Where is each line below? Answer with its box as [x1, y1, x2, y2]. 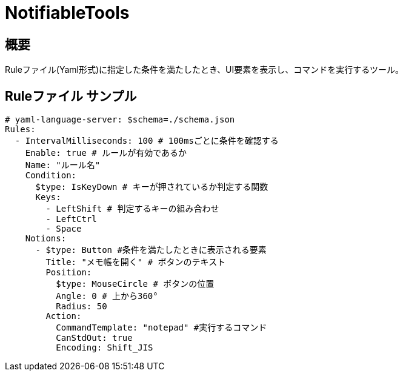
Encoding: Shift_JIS [56, 343, 153, 353]
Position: [45, 267, 92, 278]
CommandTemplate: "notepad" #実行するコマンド [56, 323, 267, 333]
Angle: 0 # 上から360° [56, 291, 158, 301]
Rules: [5, 124, 36, 135]
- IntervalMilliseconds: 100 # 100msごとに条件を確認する [15, 136, 279, 146]
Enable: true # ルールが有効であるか [25, 148, 187, 158]
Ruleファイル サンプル [5, 88, 137, 104]
